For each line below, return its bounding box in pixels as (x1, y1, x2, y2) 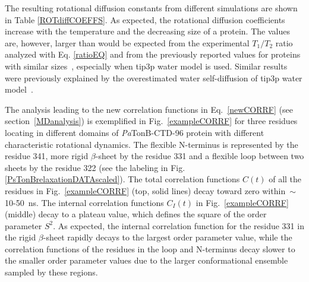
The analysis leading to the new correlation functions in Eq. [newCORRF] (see (5, 103, 293, 115)
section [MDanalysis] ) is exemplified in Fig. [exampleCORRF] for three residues (5, 115, 298, 127)
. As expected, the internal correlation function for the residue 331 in (53, 219, 304, 232)
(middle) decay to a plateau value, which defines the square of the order (5, 208, 267, 220)
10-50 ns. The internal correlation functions (5, 196, 164, 208)
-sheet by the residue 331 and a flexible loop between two (95, 150, 304, 162)
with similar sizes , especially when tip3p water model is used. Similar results (5, 59, 288, 72)
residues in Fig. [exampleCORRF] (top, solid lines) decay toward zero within (5, 184, 286, 197)
